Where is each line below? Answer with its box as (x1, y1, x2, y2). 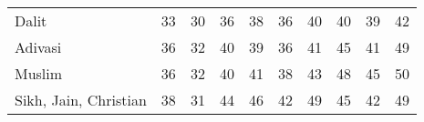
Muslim (15, 63, 63, 84)
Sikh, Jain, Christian (15, 89, 147, 110)
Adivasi (15, 36, 62, 57)
